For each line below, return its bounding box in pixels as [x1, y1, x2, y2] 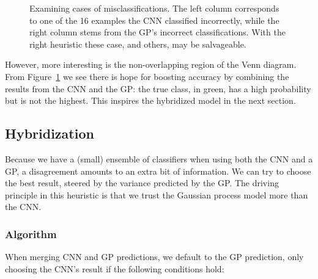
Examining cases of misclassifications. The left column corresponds [29, 2, 279, 14]
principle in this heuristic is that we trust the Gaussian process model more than [5, 188, 308, 201]
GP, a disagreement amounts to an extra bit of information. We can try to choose [5, 164, 311, 177]
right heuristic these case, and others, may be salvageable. [29, 37, 246, 50]
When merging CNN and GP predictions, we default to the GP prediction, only [5, 250, 304, 263]
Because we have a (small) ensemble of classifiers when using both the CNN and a [5, 152, 313, 165]
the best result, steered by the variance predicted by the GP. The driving [5, 176, 279, 189]
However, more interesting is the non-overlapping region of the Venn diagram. [5, 58, 297, 71]
